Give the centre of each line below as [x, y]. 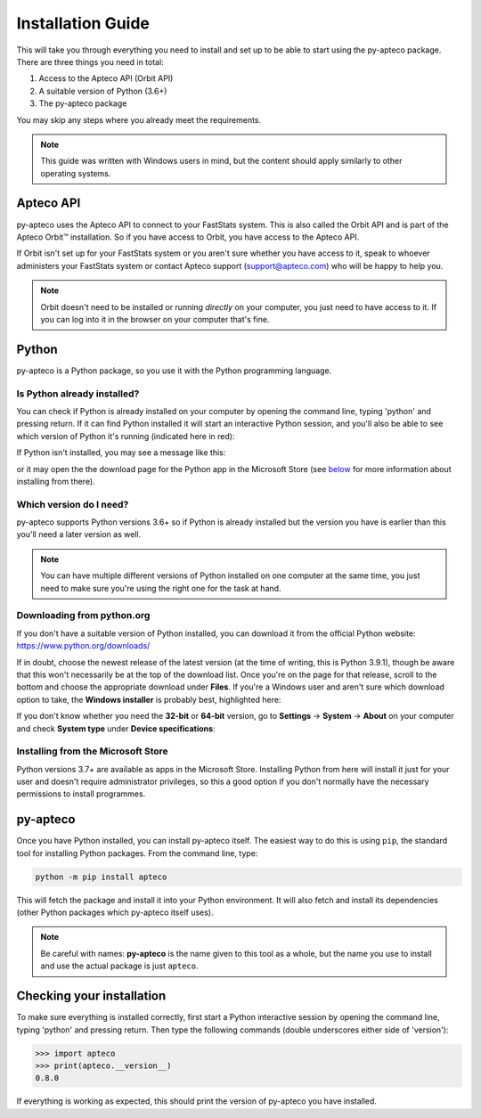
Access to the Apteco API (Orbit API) [106, 78]
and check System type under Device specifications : [116, 728]
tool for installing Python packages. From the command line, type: [137, 853]
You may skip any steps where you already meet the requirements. [139, 119]
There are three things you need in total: [90, 61]
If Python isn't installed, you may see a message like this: [121, 453]
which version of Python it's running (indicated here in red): [126, 436]
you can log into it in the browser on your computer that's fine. [155, 319]
